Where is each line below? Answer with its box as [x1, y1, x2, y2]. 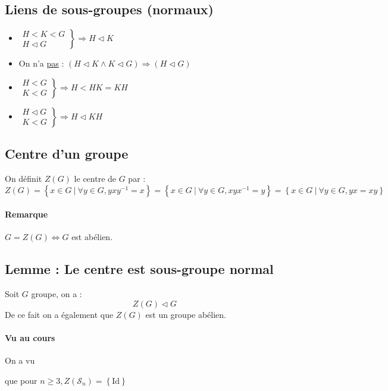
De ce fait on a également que [5, 308, 114, 320]
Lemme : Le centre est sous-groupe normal [5, 260, 274, 278]
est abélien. [71, 231, 113, 243]
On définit [5, 172, 42, 184]
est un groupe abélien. [145, 308, 227, 320]
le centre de [74, 172, 117, 184]
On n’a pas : [18, 57, 64, 70]
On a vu [5, 354, 35, 367]
